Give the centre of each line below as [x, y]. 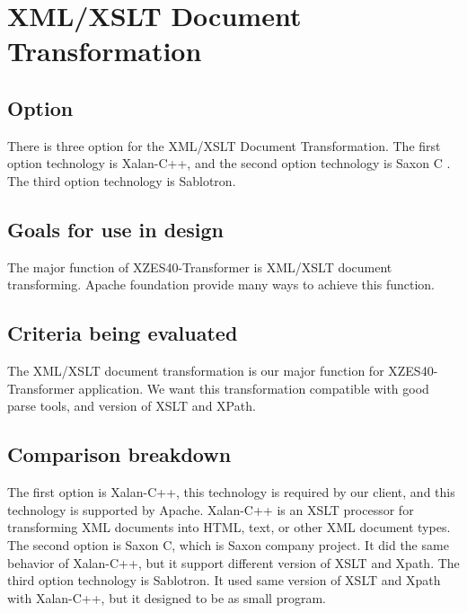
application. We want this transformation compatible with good [254, 388]
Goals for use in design [115, 229]
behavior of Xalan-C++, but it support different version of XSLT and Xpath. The [233, 562]
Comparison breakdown [119, 454]
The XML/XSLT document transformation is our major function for [196, 371]
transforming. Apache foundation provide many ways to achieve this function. [221, 284]
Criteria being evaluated [123, 333]
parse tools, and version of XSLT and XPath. [132, 406]
